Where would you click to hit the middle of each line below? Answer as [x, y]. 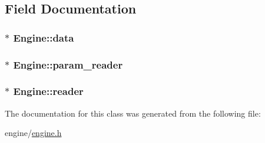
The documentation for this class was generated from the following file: [133, 113]
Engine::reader [48, 91]
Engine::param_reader [68, 64]
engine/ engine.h [33, 133]
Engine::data [44, 37]
